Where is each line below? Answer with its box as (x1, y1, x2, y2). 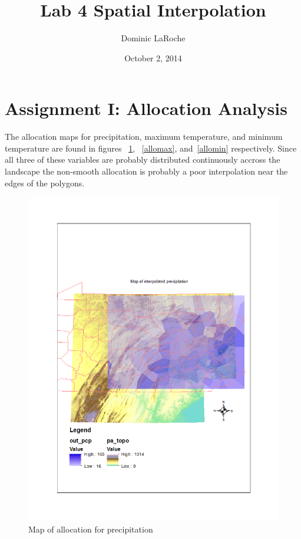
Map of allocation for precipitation (28, 522, 153, 535)
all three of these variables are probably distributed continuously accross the (5, 153, 280, 166)
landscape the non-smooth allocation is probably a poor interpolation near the (5, 165, 288, 178)
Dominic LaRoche (121, 32, 186, 44)
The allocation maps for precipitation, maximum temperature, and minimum (5, 130, 283, 143)
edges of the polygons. (5, 176, 85, 189)
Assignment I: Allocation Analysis (5, 96, 287, 120)
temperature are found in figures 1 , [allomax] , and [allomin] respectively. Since (5, 142, 297, 154)
